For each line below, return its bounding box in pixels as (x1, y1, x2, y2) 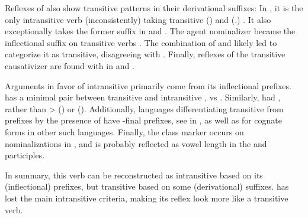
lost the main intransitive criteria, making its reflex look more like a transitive (5, 191, 288, 204)
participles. (5, 149, 45, 161)
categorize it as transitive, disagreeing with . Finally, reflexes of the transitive (5, 48, 285, 60)
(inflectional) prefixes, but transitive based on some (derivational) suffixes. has (5, 180, 289, 193)
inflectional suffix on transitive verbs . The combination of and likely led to (5, 36, 277, 48)
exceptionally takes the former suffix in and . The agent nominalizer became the (5, 25, 296, 37)
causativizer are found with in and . (5, 59, 134, 71)
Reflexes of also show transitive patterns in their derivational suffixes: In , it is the (5, 2, 303, 14)
